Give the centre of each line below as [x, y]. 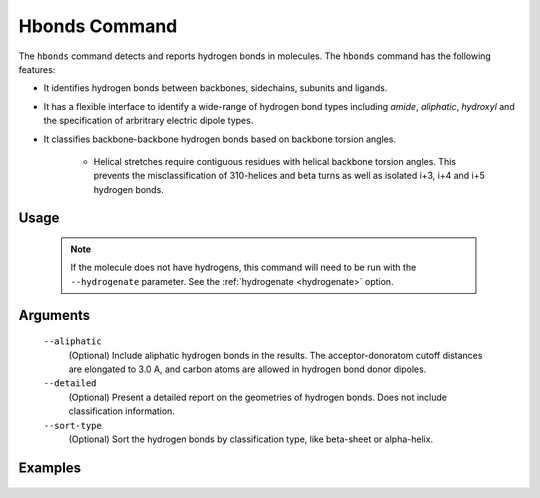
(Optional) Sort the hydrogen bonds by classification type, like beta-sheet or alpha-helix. [251, 439]
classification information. [121, 411]
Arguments [54, 315]
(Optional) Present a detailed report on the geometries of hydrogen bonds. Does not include [258, 397]
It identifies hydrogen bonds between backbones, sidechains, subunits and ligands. [215, 88]
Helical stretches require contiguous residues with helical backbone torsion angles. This [275, 161]
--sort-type [72, 425]
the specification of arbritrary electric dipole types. [148, 121]
